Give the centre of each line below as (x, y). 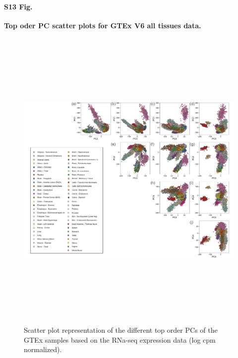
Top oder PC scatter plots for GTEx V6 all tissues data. (103, 25)
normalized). (43, 349)
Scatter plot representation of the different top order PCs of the (121, 329)
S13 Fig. (18, 6)
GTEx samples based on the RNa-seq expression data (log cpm (120, 339)
